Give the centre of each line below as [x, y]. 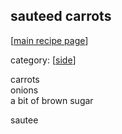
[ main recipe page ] [49, 40]
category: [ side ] [43, 60]
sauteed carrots [61, 16]
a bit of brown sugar [52, 100]
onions [24, 90]
